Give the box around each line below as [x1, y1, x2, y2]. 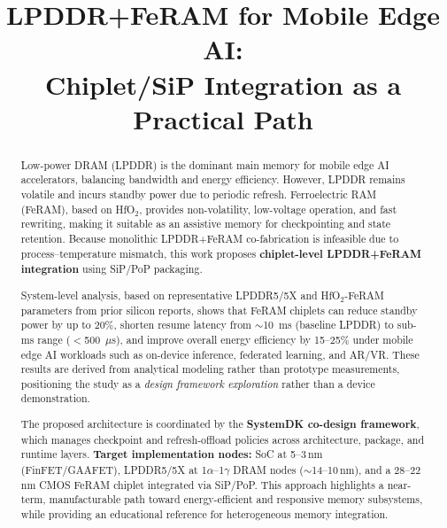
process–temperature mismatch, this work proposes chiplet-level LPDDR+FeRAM [20, 245, 422, 261]
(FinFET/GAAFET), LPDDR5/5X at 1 [20, 462, 207, 477]
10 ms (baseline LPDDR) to [263, 317, 394, 332]
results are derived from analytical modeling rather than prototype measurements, [20, 361, 400, 377]
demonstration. [20, 391, 90, 406]
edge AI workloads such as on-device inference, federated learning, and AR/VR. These [20, 346, 420, 361]
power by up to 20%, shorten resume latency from [20, 317, 251, 332]
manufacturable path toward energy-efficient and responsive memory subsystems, [49, 492, 423, 507]
